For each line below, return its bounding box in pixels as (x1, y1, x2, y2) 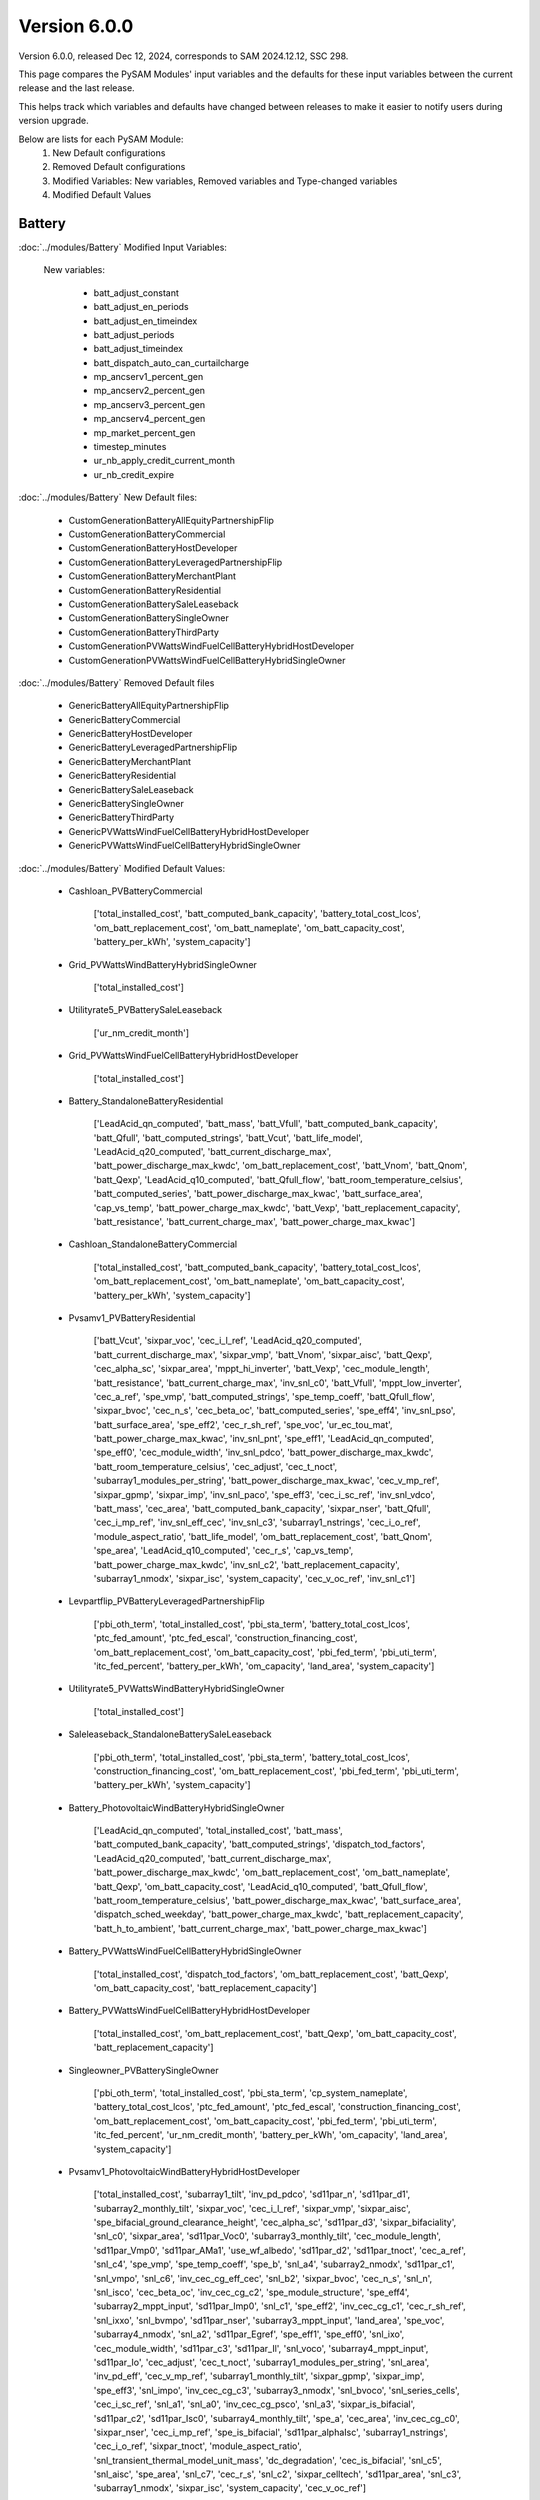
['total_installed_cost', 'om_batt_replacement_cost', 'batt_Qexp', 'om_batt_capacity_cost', (93, 2027, 457, 2039)
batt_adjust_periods (93, 328, 175, 340)
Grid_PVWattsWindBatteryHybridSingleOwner (68, 958, 257, 970)
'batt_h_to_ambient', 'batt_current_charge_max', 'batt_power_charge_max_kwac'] (93, 1922, 427, 1934)
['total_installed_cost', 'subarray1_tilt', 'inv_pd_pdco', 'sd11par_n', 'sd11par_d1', (93, 2188, 410, 2200)
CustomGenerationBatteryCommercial (68, 528, 226, 540)
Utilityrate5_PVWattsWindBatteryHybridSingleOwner (68, 1683, 285, 1695)
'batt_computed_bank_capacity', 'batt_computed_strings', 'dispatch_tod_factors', (93, 1838, 426, 1850)
